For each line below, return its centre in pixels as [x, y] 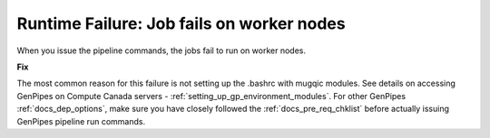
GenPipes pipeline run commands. [81, 121]
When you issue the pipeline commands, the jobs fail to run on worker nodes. [161, 51]
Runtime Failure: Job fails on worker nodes [181, 23]
